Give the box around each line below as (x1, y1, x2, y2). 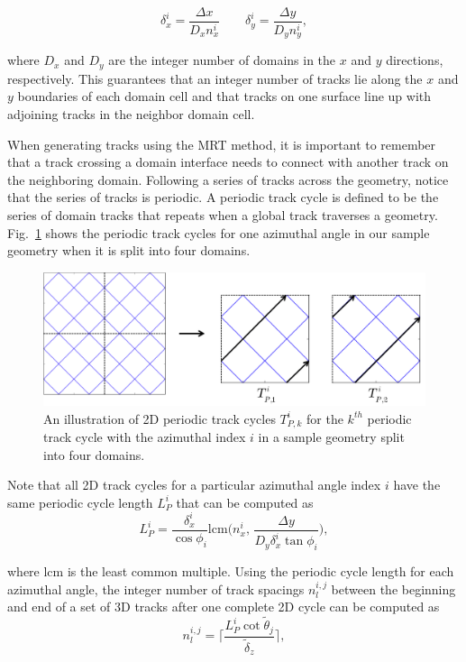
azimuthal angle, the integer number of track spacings (7, 579, 305, 598)
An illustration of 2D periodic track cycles (43, 409, 276, 428)
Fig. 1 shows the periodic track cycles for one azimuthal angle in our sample (7, 223, 430, 242)
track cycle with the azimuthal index (43, 428, 246, 446)
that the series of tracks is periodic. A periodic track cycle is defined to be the (7, 188, 439, 207)
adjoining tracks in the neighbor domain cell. (7, 105, 255, 124)
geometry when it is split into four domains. (7, 241, 251, 260)
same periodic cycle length (7, 492, 153, 511)
